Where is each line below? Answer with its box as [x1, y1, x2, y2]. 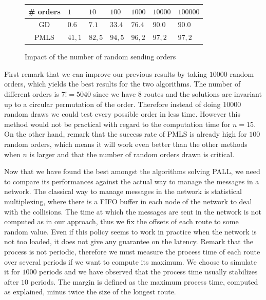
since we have [93, 89, 136, 99]
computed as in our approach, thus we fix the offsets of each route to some [4, 216, 239, 227]
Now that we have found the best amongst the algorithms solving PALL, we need [4, 166, 260, 177]
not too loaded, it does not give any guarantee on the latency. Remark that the [4, 236, 253, 247]
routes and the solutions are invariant [144, 89, 262, 99]
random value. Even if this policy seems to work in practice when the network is [4, 226, 257, 237]
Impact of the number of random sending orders [25, 51, 176, 62]
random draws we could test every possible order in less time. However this [4, 109, 240, 119]
